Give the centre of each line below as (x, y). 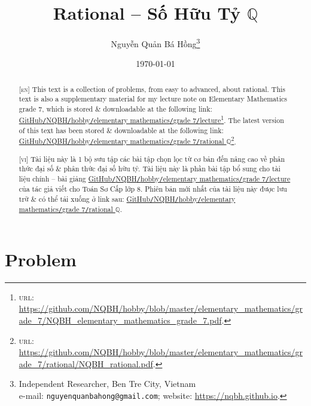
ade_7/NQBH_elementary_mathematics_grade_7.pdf (120, 320)
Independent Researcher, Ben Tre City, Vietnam (107, 384)
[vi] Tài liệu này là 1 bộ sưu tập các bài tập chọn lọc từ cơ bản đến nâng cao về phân (152, 159)
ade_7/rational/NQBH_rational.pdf (86, 363)
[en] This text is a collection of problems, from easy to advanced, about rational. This (152, 89)
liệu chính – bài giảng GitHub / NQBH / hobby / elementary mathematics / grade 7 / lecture (155, 178)
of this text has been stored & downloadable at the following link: (121, 130)
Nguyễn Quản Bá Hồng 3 (155, 43)
